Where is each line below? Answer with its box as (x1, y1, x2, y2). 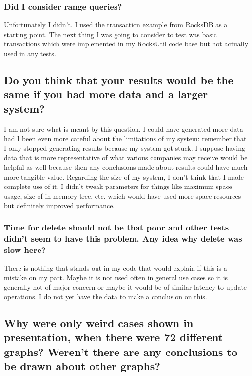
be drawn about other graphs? (4, 358, 160, 373)
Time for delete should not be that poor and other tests (4, 221, 229, 233)
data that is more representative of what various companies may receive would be (4, 152, 248, 163)
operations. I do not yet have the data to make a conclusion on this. (4, 291, 207, 301)
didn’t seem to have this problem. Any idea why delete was (4, 232, 242, 244)
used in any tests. (4, 48, 56, 58)
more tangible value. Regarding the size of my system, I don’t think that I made (4, 171, 244, 182)
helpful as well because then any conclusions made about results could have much (4, 162, 248, 172)
